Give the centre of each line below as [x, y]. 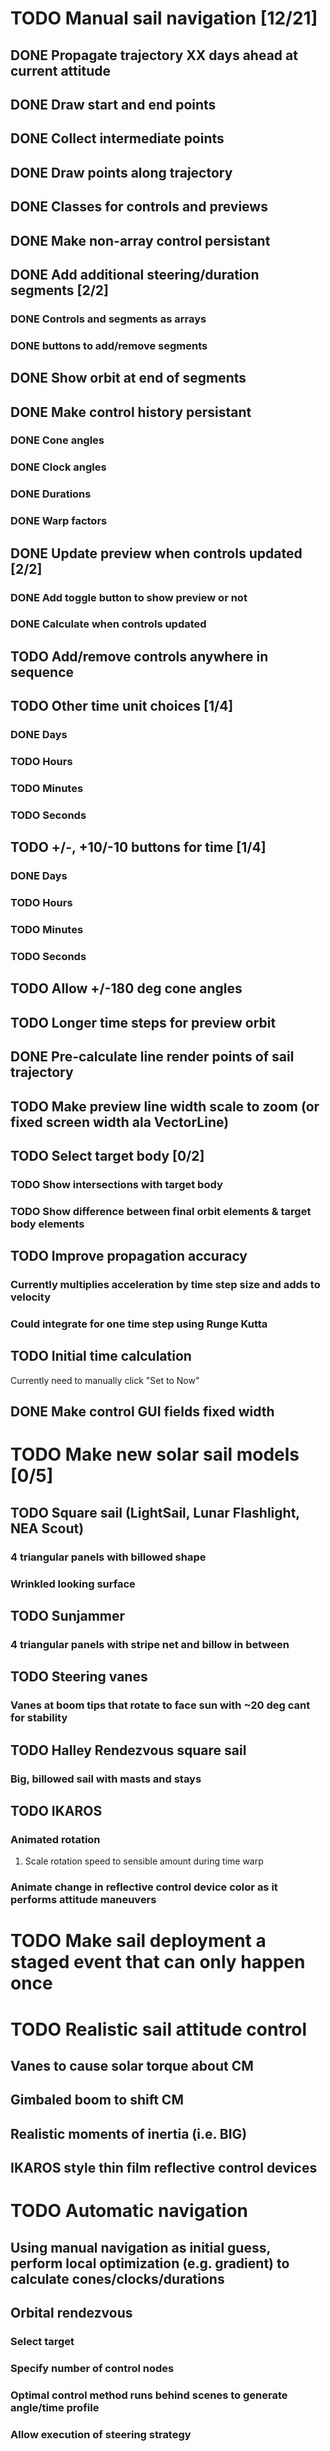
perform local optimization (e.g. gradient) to [150, 2263]
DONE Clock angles [58, 467]
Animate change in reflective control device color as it [144, 1887]
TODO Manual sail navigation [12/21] [164, 18]
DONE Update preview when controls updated [156, 553]
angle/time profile [55, 2407]
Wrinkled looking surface [73, 1584]
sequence [42, 672]
